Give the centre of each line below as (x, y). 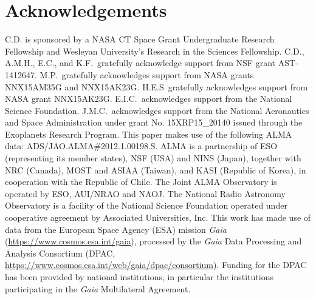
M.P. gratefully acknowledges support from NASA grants (147, 74)
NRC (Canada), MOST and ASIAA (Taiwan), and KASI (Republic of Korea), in (156, 170)
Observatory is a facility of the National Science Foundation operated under (146, 205)
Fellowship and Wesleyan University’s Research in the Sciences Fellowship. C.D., (155, 51)
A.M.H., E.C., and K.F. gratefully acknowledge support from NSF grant (140, 63)
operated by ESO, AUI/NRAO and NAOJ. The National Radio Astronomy (145, 193)
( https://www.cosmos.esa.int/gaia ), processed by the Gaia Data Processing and (153, 241)
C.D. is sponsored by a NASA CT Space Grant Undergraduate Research (140, 39)
